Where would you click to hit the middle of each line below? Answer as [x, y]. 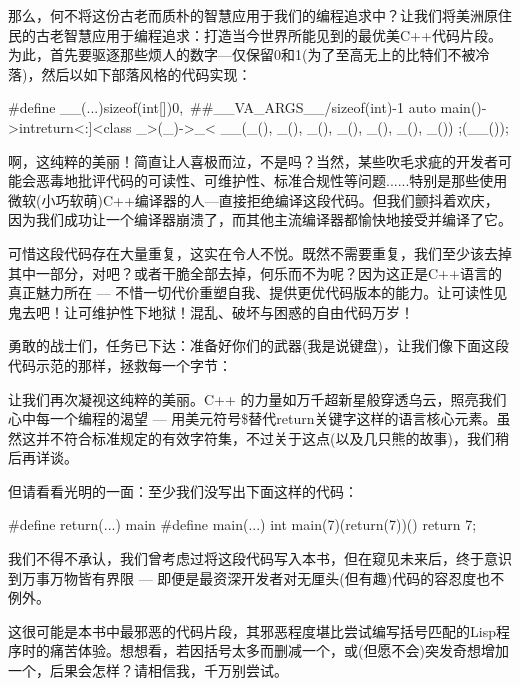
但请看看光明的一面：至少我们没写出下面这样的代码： [183, 490]
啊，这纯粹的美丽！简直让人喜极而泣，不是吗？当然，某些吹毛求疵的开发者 [253, 160]
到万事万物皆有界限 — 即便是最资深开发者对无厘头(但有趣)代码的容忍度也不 [256, 577]
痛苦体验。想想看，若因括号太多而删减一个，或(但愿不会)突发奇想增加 [279, 650]
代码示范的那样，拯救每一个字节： [120, 364]
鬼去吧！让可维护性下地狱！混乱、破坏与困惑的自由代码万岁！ [211, 311]
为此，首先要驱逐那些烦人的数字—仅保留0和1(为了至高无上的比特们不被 [242, 54]
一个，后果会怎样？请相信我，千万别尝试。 [148, 670]
